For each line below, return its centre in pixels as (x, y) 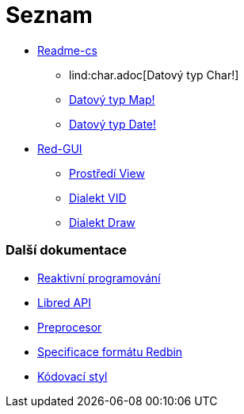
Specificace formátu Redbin (110, 351)
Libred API (64, 302)
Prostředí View (107, 173)
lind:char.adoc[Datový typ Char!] (154, 75)
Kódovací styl (72, 376)
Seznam (49, 15)
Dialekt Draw (102, 222)
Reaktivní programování (99, 278)
